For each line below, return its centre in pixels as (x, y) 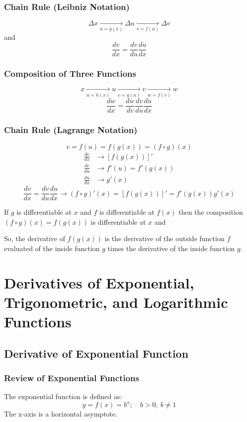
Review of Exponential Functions (72, 378)
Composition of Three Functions (70, 73)
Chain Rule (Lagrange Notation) (71, 129)
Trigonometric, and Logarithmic (116, 302)
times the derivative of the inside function (171, 248)
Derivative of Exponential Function (96, 353)
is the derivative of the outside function (165, 238)
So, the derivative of (35, 238)
